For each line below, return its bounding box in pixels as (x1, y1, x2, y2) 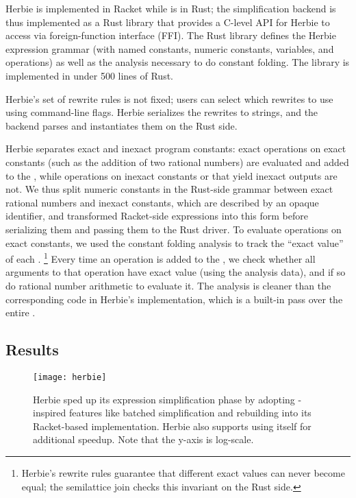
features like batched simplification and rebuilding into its (69, 405, 311, 420)
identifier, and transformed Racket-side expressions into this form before (5, 209, 308, 223)
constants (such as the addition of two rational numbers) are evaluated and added (5, 154, 349, 169)
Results (5, 339, 59, 360)
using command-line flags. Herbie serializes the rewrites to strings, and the (5, 105, 318, 119)
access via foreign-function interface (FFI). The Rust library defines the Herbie (5, 28, 336, 43)
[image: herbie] (33, 372, 107, 382)
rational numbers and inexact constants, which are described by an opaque (5, 195, 319, 209)
